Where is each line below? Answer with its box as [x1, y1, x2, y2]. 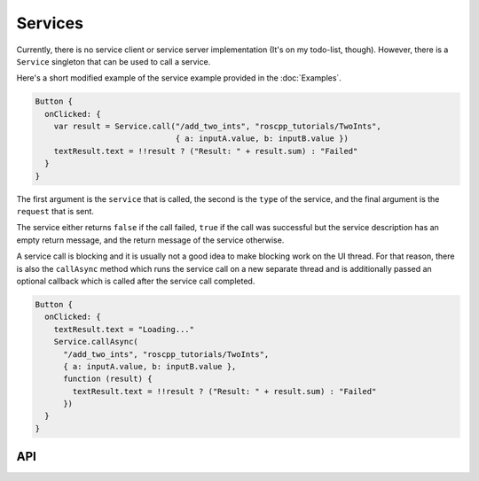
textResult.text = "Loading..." [53, 324, 195, 334]
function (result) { [63, 374, 153, 384]
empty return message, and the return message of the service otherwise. [16, 235, 285, 245]
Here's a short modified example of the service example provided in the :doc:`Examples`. [16, 73, 342, 83]
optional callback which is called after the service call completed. [16, 275, 255, 286]
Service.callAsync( [53, 337, 139, 347]
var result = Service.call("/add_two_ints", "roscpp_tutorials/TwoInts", [53, 121, 381, 132]
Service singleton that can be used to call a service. [16, 56, 211, 66]
